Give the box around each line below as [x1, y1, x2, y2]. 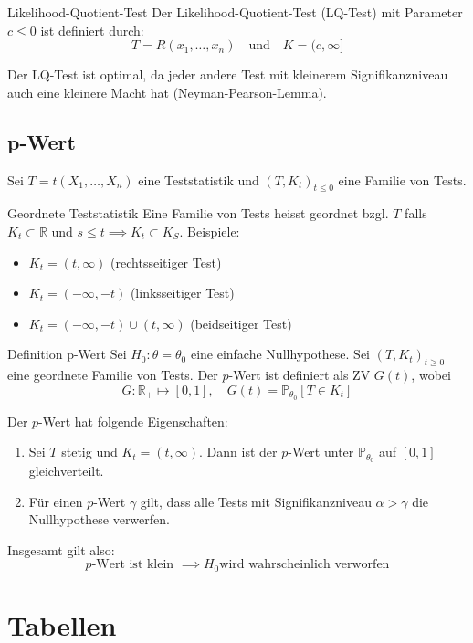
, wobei [411, 365, 451, 385]
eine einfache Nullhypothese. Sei [190, 344, 371, 364]
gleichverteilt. [28, 461, 104, 480]
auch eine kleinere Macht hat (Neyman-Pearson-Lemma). [7, 82, 327, 101]
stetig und [61, 442, 118, 461]
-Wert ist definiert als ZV [228, 365, 371, 385]
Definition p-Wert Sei [7, 344, 127, 364]
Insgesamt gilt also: [7, 540, 115, 559]
